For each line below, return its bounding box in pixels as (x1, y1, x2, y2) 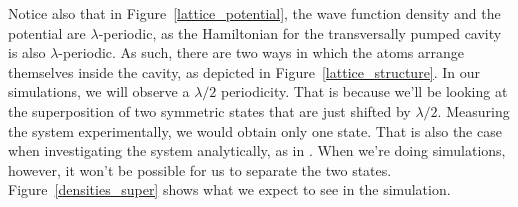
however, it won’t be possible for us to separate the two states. (8, 159, 392, 180)
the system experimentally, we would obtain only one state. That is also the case (8, 120, 502, 141)
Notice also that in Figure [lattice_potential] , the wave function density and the (8, 3, 501, 23)
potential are (8, 22, 86, 43)
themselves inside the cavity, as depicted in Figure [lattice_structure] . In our (8, 61, 481, 82)
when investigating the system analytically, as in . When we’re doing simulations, (8, 140, 506, 161)
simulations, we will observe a (8, 81, 190, 102)
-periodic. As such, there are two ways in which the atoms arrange (58, 42, 464, 63)
